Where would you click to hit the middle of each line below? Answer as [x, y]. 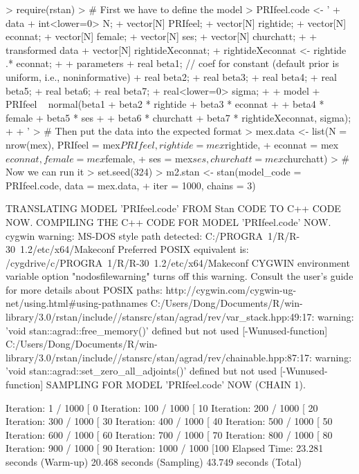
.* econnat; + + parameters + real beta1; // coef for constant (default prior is [172, 63]
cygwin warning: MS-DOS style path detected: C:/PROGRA [135, 235]
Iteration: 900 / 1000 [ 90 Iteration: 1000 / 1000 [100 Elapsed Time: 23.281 [165, 448]
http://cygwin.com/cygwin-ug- [231, 289]
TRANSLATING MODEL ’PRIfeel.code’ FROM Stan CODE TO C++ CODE [173, 208]
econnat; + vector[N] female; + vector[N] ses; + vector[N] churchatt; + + [162, 36]
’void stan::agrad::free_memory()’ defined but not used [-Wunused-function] [167, 330]
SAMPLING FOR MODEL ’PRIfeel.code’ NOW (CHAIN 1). [176, 385]
